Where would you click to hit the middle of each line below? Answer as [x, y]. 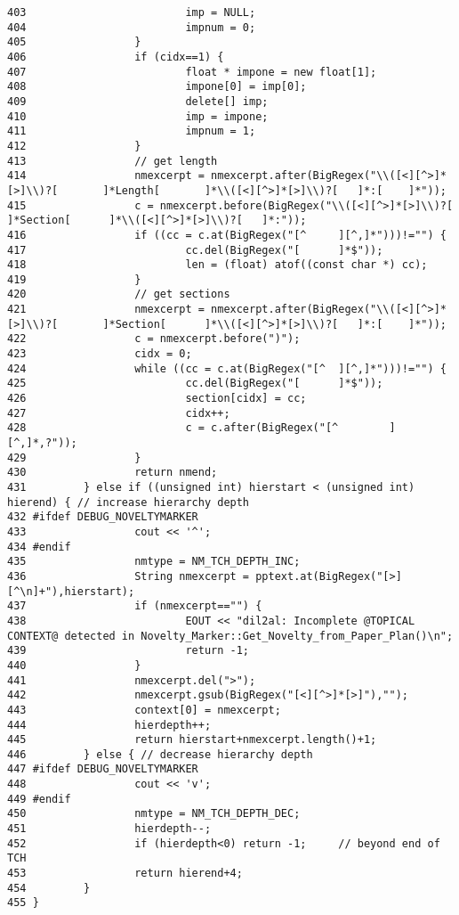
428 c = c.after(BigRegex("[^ [173, 428]
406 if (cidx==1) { [116, 57]
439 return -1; [129, 651]
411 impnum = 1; [132, 131]
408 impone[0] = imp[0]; [157, 87]
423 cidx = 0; [100, 354]
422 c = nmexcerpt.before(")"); [154, 339]
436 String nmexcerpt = [129, 576]
